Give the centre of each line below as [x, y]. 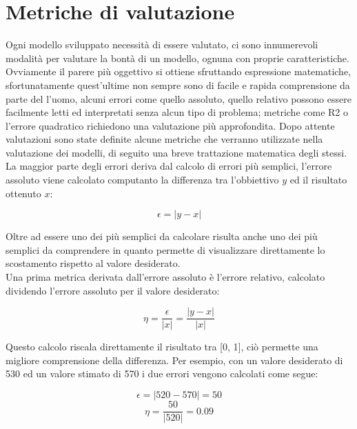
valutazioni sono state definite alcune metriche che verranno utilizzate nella [164, 139]
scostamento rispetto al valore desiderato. [93, 263]
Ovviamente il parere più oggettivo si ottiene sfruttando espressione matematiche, [178, 71]
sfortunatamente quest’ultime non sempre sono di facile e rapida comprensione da [178, 84]
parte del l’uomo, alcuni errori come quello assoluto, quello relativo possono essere [178, 98]
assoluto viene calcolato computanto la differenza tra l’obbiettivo [142, 180]
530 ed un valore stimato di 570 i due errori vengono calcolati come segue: [162, 373]
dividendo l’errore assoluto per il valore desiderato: [113, 290]
